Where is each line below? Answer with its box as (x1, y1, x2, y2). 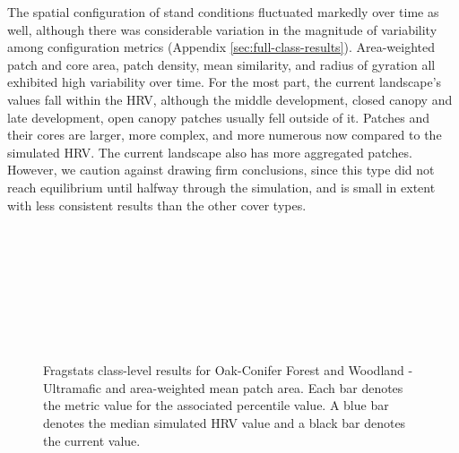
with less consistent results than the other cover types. (7, 195, 307, 214)
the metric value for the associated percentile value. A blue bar (43, 396, 389, 415)
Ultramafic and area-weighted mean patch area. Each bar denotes (43, 378, 403, 397)
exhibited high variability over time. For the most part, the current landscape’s (7, 73, 442, 91)
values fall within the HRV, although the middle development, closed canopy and (7, 90, 453, 108)
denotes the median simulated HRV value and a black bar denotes (43, 414, 406, 432)
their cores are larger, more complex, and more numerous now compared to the (7, 125, 442, 144)
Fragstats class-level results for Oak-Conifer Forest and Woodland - (43, 361, 413, 380)
